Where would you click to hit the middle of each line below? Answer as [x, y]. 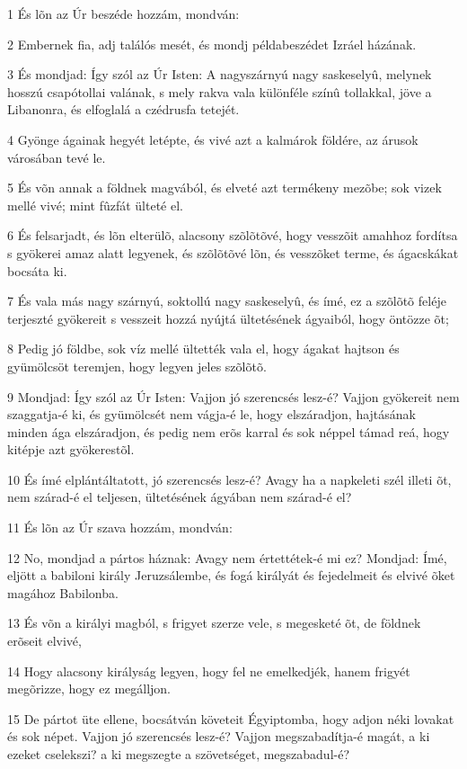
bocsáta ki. [37, 270]
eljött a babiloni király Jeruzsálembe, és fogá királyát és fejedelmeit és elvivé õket [231, 575]
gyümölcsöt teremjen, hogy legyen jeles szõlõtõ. [137, 366]
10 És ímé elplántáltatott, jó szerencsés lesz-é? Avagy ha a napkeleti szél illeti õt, [229, 479]
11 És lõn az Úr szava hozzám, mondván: [120, 528]
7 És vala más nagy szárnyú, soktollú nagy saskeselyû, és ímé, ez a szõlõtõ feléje [227, 301]
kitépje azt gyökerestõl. [71, 449]
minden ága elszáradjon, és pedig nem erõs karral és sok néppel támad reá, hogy [229, 431]
